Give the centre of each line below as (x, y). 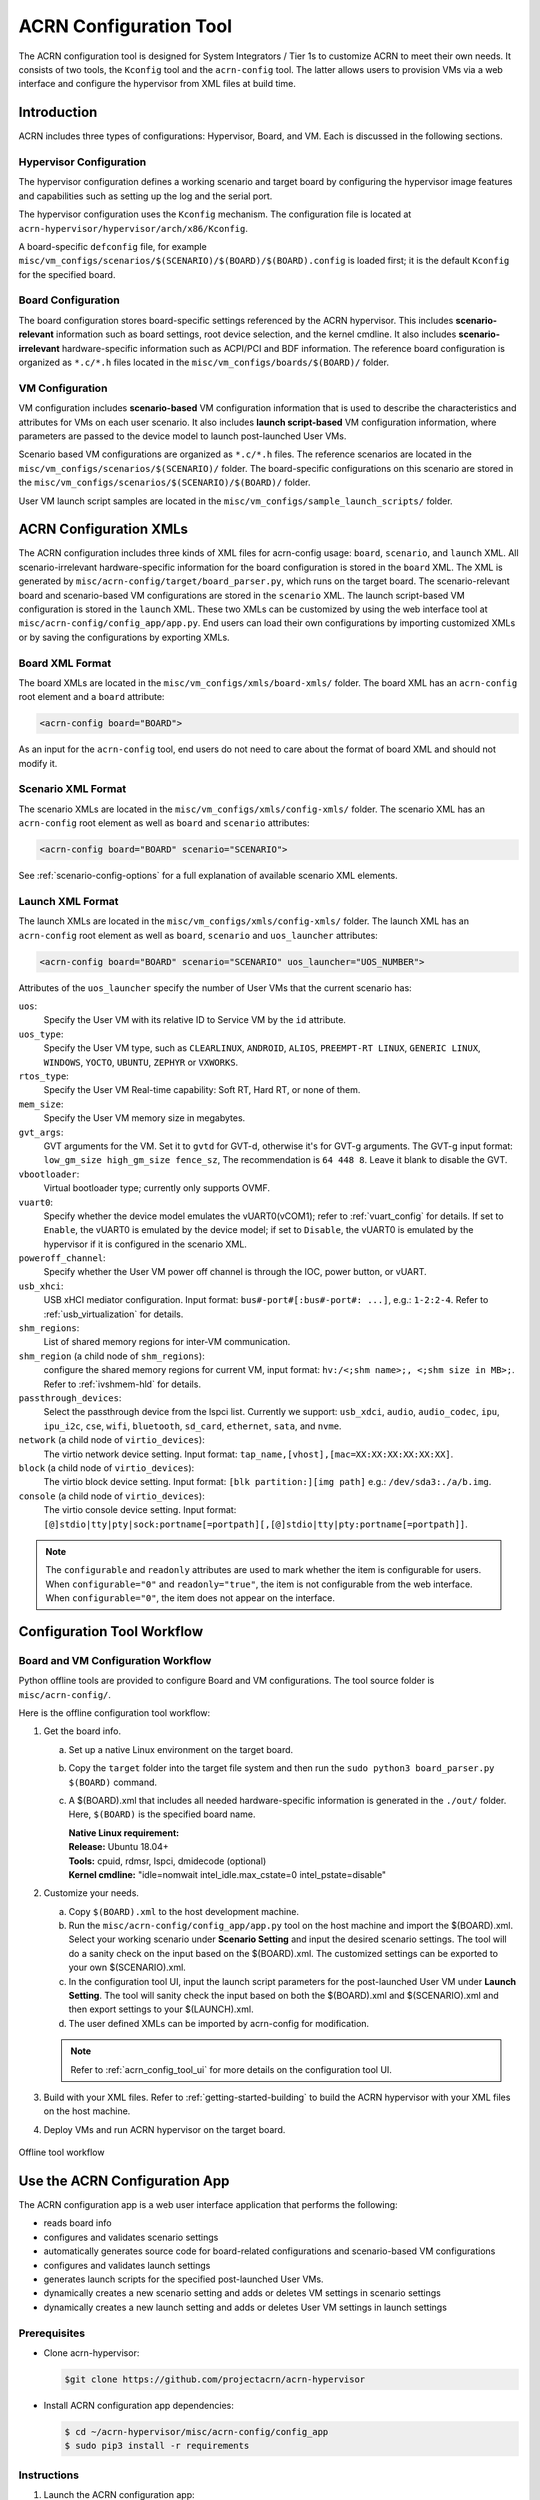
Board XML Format (65, 663)
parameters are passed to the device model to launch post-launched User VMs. (182, 436)
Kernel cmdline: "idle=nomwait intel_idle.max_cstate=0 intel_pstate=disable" (227, 1874)
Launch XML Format (68, 901)
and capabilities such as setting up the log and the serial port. (145, 196)
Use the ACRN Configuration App (124, 2180)
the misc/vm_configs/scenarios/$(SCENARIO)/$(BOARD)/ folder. (164, 482)
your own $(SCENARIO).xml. (127, 1967)
